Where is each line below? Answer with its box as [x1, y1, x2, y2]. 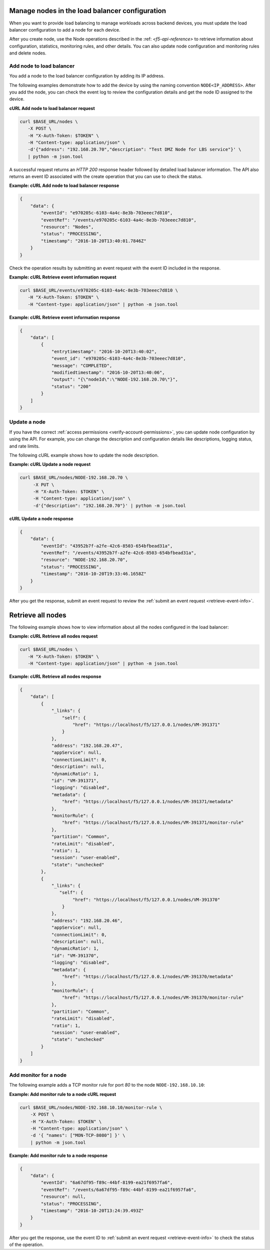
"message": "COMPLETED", [51, 362, 112, 368]
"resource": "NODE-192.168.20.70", [40, 557, 128, 562]
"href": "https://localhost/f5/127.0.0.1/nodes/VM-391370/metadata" [61, 973, 233, 979]
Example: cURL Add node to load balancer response [9, 182, 119, 188]
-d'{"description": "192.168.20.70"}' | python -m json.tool [32, 502, 186, 508]
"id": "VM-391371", [51, 778, 99, 783]
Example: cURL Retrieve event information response [9, 314, 120, 320]
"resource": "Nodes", [40, 224, 94, 230]
